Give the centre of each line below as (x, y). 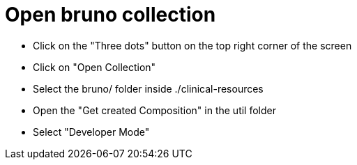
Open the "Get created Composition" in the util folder (154, 110)
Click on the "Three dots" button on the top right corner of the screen (192, 45)
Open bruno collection (111, 15)
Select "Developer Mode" (91, 132)
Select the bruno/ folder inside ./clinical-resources (148, 88)
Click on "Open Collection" (94, 67)
